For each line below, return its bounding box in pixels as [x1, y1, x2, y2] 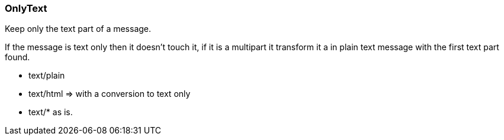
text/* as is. [28, 107, 73, 118]
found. [5, 52, 30, 63]
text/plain [28, 70, 65, 81]
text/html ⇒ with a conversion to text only [28, 89, 191, 99]
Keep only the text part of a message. [5, 24, 152, 34]
